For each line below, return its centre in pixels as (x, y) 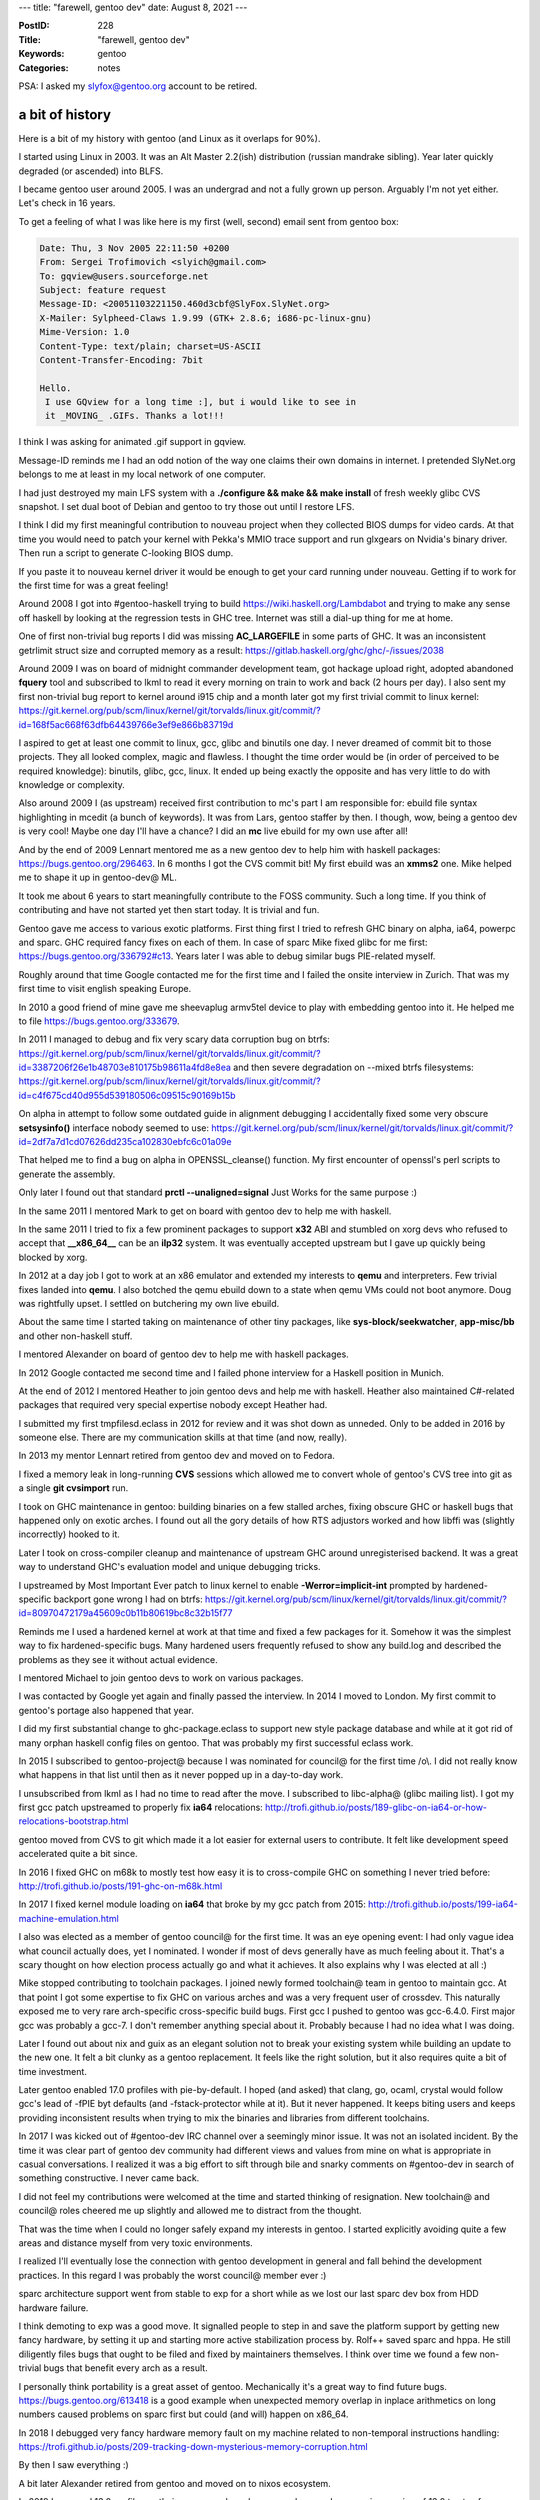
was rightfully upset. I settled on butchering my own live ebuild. (149, 1303)
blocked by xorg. (53, 1257)
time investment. (52, 2071)
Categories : (43, 67)
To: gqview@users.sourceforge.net (124, 276)
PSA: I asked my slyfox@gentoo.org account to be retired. (138, 86)
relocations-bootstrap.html (73, 1821)
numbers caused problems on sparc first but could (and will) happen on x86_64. (183, 2414)
